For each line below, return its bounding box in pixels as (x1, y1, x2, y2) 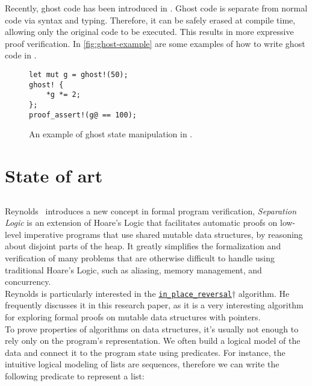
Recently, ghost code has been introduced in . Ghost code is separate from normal (5, 2, 308, 14)
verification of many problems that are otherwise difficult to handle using (5, 251, 275, 264)
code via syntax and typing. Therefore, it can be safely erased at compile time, (5, 13, 296, 26)
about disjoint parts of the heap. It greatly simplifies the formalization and (5, 240, 281, 252)
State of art (5, 163, 103, 188)
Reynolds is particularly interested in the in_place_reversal (5, 287, 232, 299)
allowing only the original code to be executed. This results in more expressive (5, 25, 294, 38)
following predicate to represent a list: (5, 369, 145, 382)
